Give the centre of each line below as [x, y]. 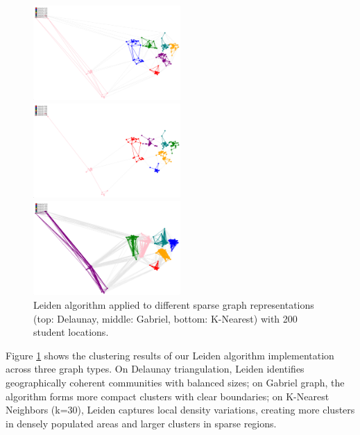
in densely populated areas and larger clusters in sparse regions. [141, 423]
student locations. [71, 332]
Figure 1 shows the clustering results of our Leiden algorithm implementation [170, 355]
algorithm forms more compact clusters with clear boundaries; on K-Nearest [168, 396]
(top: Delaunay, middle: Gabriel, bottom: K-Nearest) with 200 [165, 318]
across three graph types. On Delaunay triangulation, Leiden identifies [155, 369]
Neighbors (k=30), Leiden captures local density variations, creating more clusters [180, 410]
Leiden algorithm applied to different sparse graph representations [174, 305]
